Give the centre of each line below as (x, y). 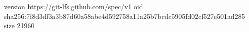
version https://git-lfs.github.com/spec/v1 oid (74, 6)
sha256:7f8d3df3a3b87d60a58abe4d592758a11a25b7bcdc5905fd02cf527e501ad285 (124, 16)
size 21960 (19, 25)
